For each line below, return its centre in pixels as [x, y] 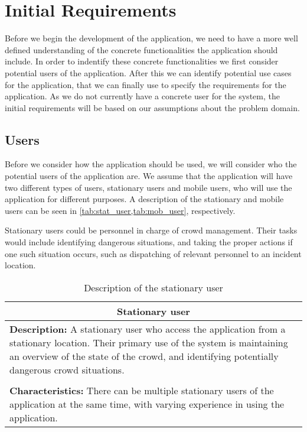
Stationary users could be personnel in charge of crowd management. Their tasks [151, 230]
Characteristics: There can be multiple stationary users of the [142, 390]
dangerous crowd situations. [67, 369]
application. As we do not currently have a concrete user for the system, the [142, 96]
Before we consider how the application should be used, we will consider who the [151, 164]
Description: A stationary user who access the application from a [148, 329]
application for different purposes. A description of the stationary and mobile [144, 199]
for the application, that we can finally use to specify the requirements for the [146, 84]
